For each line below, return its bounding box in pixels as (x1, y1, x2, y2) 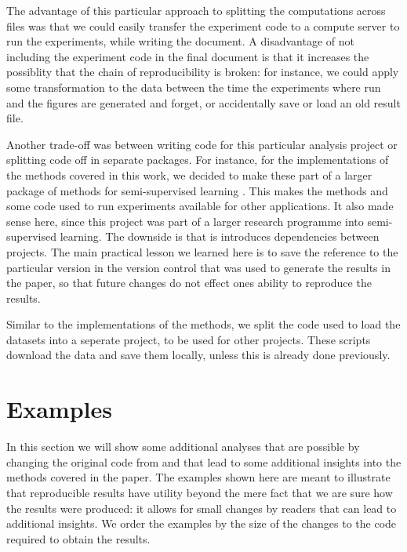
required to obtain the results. (6, 530, 151, 547)
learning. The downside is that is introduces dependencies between (60, 228, 380, 245)
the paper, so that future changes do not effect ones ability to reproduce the (6, 274, 372, 291)
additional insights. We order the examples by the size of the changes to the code (6, 515, 397, 532)
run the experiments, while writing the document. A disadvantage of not (6, 33, 355, 49)
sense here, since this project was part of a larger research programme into (6, 212, 364, 229)
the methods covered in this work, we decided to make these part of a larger (6, 166, 372, 183)
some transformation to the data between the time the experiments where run (6, 78, 381, 95)
